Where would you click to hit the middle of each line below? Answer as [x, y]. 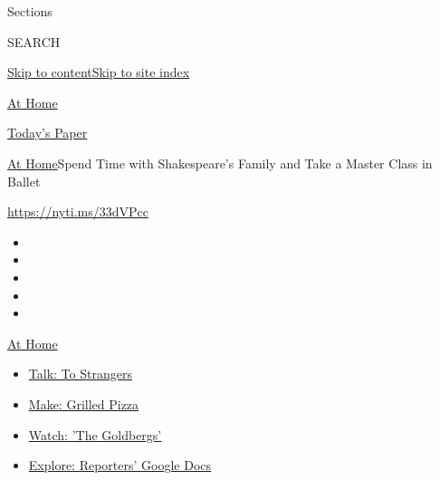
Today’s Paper [48, 133]
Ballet [24, 181]
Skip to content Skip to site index [99, 72]
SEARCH [34, 41]
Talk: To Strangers [80, 374]
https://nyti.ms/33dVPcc [78, 211]
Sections [30, 11]
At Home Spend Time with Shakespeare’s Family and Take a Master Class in [220, 163]
